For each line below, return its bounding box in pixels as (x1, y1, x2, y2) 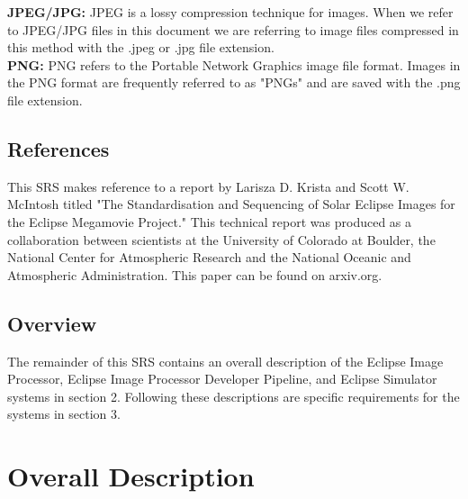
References (7, 134, 110, 162)
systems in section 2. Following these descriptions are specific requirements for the (7, 386, 460, 405)
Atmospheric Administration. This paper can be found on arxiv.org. (7, 265, 382, 284)
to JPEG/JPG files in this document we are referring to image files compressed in (7, 20, 459, 39)
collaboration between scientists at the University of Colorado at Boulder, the (7, 230, 436, 249)
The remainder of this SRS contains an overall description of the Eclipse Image (7, 351, 444, 370)
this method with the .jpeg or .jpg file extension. (7, 38, 274, 57)
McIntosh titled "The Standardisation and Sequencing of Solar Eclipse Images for (7, 195, 455, 213)
